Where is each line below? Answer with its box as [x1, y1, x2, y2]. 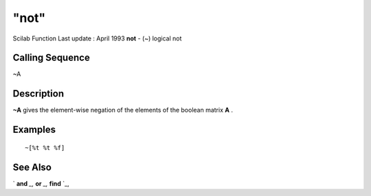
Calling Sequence [12, 52, 91, 64]
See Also [12, 161, 52, 173]
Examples [12, 124, 56, 136]
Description [12, 88, 65, 99]
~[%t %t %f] [25, 144, 65, 151]
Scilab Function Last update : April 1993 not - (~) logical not [12, 34, 182, 42]
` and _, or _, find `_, [12, 179, 69, 188]
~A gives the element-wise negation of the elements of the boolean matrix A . [12, 106, 234, 114]
